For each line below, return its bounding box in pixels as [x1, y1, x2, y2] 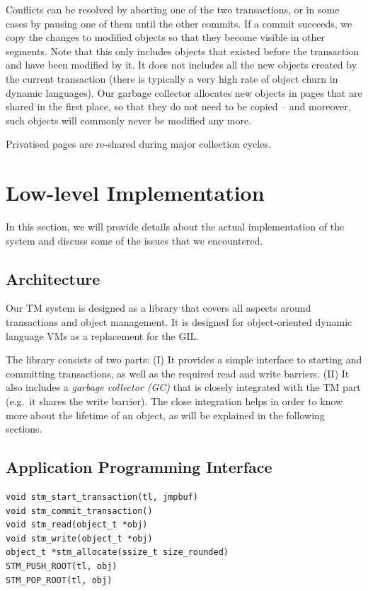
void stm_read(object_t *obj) [6, 520, 148, 530]
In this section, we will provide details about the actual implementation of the [6, 219, 345, 234]
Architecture [6, 267, 100, 289]
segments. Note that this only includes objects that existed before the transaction [6, 43, 360, 58]
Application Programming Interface [6, 456, 272, 478]
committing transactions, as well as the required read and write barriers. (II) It [6, 365, 350, 380]
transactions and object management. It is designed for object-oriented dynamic [6, 315, 352, 329]
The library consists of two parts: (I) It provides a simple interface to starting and [6, 352, 362, 367]
